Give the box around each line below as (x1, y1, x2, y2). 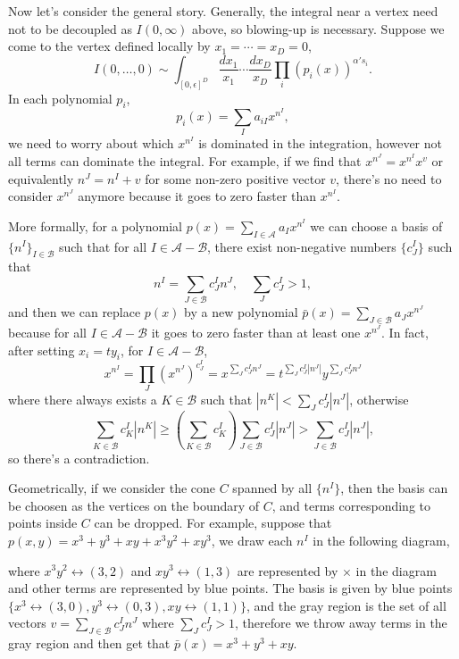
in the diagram (355, 561, 437, 580)
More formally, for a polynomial (8, 216, 182, 235)
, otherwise (349, 389, 409, 408)
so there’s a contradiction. (8, 448, 150, 467)
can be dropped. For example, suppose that (94, 513, 332, 532)
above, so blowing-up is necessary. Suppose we (192, 19, 445, 38)
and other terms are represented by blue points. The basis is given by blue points (8, 579, 453, 597)
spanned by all (232, 479, 313, 497)
